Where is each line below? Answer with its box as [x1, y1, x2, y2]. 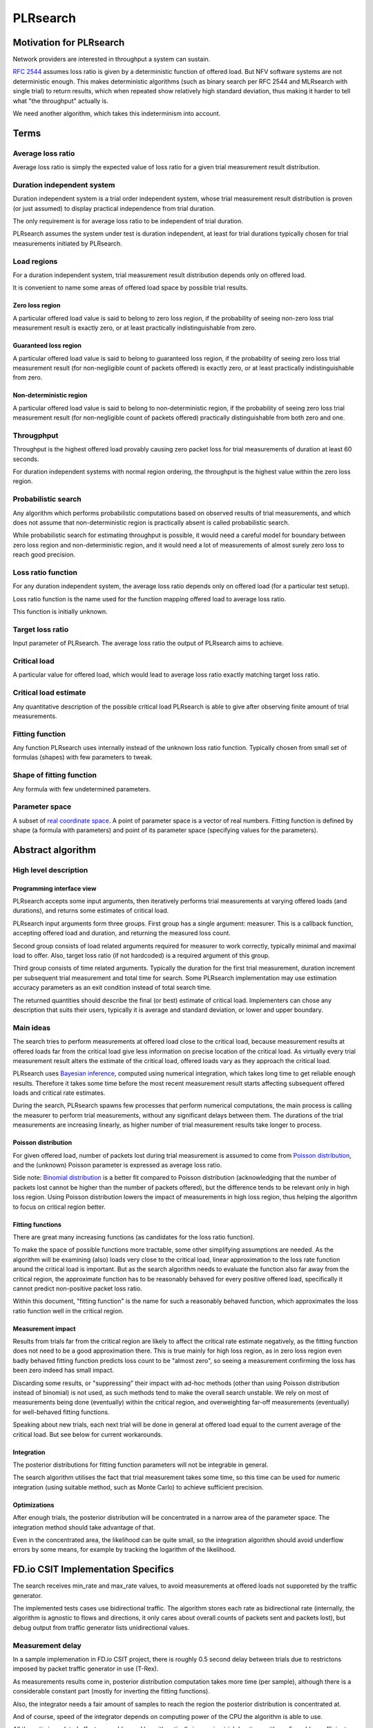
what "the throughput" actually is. [12, 97, 108, 105]
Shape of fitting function [12, 771, 97, 780]
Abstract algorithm [12, 844, 97, 856]
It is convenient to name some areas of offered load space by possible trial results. [12, 283, 248, 292]
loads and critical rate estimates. [12, 1089, 106, 1097]
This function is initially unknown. [12, 608, 108, 616]
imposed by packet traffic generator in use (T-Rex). [12, 1664, 159, 1673]
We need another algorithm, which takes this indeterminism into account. [12, 109, 221, 118]
